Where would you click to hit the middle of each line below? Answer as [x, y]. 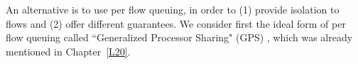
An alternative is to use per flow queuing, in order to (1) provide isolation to [173, 9]
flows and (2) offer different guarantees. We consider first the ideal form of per [176, 23]
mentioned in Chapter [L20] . [68, 51]
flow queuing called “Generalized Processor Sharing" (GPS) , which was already [179, 37]
